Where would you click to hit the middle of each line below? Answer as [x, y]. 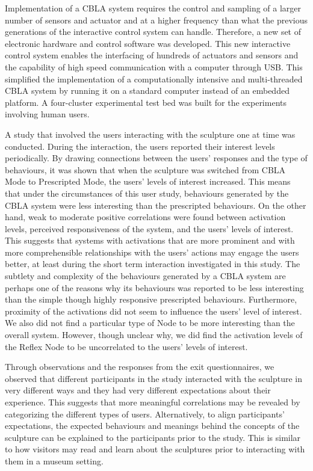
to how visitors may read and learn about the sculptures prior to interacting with [155, 449]
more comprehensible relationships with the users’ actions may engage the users [152, 252]
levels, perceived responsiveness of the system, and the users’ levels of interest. [149, 228]
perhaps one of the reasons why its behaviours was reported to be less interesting [154, 287]
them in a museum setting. [54, 460]
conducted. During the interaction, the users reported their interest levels [140, 146]
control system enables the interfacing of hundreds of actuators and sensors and [152, 55]
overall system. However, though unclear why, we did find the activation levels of [154, 335]
